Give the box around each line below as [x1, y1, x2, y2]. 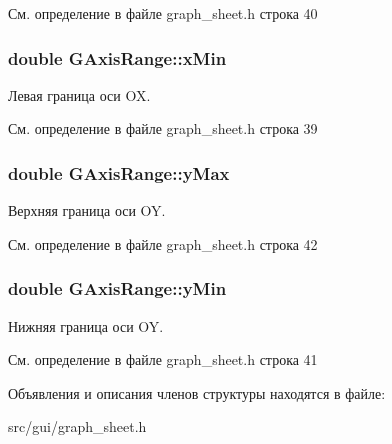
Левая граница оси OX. [8, 84, 151, 105]
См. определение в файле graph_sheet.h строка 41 [8, 349, 318, 370]
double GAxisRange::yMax [8, 160, 230, 185]
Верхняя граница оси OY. [8, 200, 166, 221]
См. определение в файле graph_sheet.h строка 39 [8, 118, 318, 139]
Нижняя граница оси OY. [8, 315, 164, 336]
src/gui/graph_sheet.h [8, 416, 147, 437]
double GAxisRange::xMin [8, 45, 227, 70]
